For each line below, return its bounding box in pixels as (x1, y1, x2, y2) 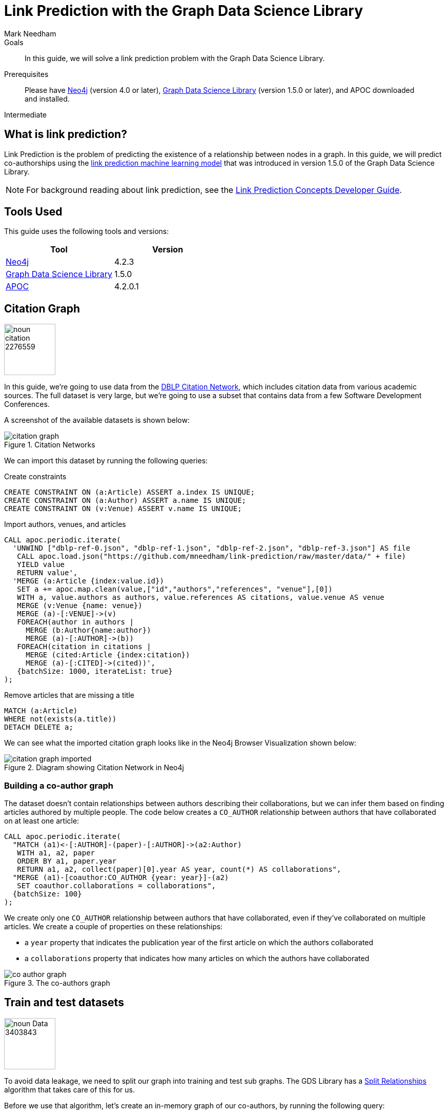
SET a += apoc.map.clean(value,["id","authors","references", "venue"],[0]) (17, 585, 333, 594)
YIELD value (17, 560, 65, 569)
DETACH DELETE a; (4, 723, 73, 732)
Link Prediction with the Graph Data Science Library (4, 2, 363, 19)
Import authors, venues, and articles (4, 520, 126, 529)
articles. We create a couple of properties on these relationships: (4, 922, 223, 931)
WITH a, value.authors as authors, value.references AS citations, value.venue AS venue (17, 593, 384, 602)
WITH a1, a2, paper (17, 849, 95, 857)
